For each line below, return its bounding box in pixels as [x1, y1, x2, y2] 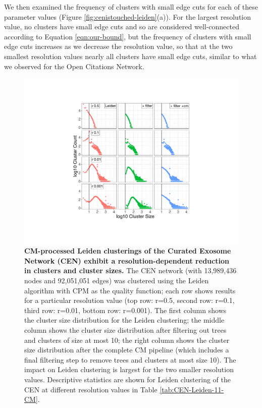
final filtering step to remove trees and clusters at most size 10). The [24, 354, 236, 365]
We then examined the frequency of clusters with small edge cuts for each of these [4, 2, 258, 12]
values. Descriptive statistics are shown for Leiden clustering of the [24, 374, 231, 384]
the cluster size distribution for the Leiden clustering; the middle [24, 315, 225, 325]
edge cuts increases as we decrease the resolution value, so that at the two [4, 41, 233, 52]
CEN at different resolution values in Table [24, 384, 158, 394]
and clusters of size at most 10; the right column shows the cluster [24, 334, 230, 345]
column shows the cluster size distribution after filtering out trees [24, 325, 227, 335]
